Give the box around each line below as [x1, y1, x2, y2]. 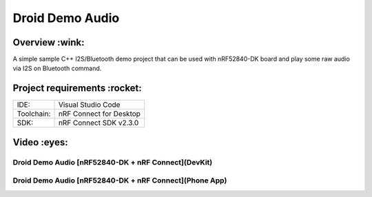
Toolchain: [17, 109, 51, 118]
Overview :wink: [12, 37, 85, 48]
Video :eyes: [12, 136, 68, 148]
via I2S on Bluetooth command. [12, 64, 102, 72]
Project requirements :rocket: [12, 83, 143, 94]
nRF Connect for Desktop [58, 109, 141, 118]
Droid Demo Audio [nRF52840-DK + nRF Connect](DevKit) [12, 157, 213, 167]
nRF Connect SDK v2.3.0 [58, 118, 139, 127]
